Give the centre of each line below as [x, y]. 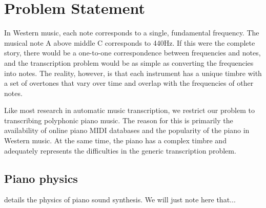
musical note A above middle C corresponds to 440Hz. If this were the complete [130, 42]
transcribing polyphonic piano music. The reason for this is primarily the [119, 120]
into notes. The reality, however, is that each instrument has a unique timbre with [133, 73]
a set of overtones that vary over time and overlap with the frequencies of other [129, 83]
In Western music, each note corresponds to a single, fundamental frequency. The [132, 33]
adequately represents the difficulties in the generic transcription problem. [120, 150]
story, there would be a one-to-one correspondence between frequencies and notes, [132, 53]
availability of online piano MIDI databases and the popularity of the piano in [127, 130]
